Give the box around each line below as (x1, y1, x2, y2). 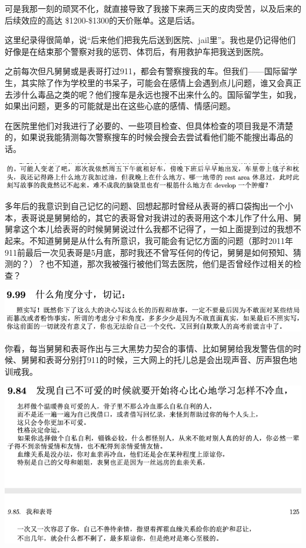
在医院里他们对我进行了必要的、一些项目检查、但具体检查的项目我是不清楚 (5, 119, 293, 131)
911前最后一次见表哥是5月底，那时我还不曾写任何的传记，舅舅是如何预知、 (5, 246, 293, 258)
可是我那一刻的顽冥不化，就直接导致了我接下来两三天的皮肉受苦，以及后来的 (5, 2, 301, 14)
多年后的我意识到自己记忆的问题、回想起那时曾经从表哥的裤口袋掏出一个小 (5, 200, 293, 212)
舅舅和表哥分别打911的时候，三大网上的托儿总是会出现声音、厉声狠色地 (21, 354, 297, 366)
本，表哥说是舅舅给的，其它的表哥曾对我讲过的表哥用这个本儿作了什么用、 (5, 211, 293, 223)
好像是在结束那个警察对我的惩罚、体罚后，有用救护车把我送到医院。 (5, 45, 268, 57)
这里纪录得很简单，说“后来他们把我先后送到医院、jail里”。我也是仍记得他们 (5, 34, 296, 46)
